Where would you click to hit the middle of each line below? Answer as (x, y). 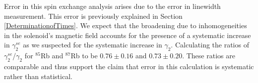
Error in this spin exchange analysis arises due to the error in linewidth (112, 6)
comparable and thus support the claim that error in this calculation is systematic (129, 66)
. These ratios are (209, 56)
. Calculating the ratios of (210, 45)
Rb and (52, 56)
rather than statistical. (38, 76)
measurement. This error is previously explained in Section (93, 16)
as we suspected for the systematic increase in (93, 45)
